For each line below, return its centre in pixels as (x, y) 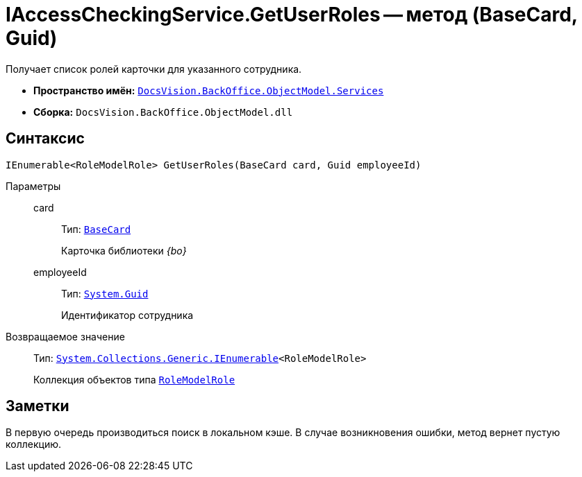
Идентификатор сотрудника (127, 315)
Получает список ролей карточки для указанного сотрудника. (154, 69)
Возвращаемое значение (65, 336)
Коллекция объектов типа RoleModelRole (134, 379)
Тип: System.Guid (105, 293)
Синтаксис (45, 139)
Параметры (33, 186)
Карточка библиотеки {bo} (124, 250)
